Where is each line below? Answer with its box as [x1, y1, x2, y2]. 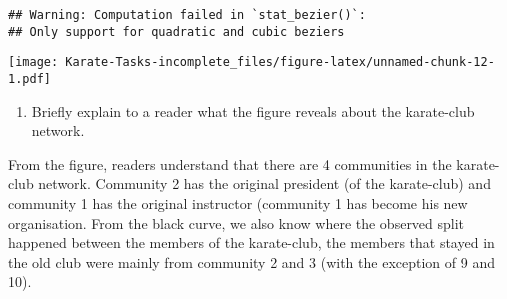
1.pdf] [8, 71, 51, 86]
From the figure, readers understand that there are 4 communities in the [8, 153, 452, 174]
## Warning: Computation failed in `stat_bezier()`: [8, 8, 366, 22]
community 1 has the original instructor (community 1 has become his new [8, 193, 468, 213]
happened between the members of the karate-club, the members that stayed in [8, 232, 495, 253]
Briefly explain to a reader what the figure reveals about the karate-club [31, 100, 475, 121]
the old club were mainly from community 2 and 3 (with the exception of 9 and [8, 251, 495, 272]
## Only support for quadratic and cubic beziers [8, 24, 345, 39]
